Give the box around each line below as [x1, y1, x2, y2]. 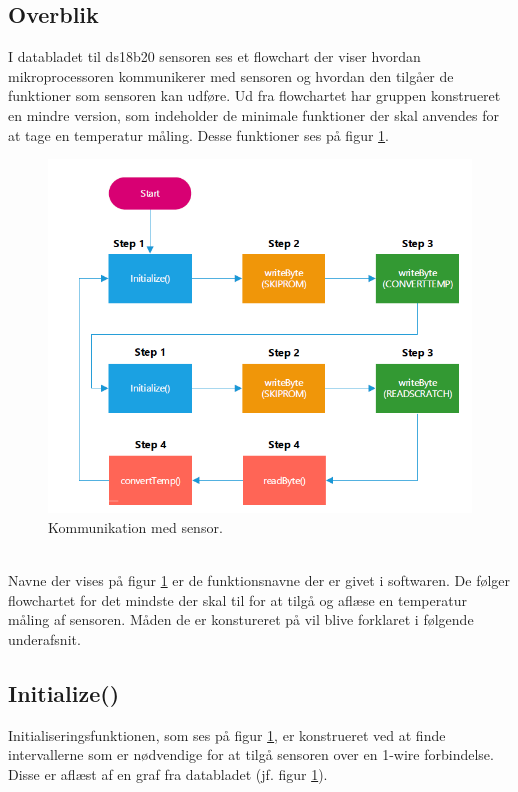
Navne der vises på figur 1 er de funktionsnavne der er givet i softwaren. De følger [8, 570, 511, 591]
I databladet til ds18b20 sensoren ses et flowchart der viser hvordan [8, 46, 421, 67]
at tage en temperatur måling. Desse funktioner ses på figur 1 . [8, 124, 389, 145]
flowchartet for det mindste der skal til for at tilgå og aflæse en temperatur [8, 589, 467, 610]
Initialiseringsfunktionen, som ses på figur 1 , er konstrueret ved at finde [8, 724, 446, 745]
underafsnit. [8, 628, 81, 649]
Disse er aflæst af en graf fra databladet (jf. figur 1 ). [8, 763, 328, 784]
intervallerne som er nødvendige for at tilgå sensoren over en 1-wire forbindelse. [8, 744, 494, 765]
